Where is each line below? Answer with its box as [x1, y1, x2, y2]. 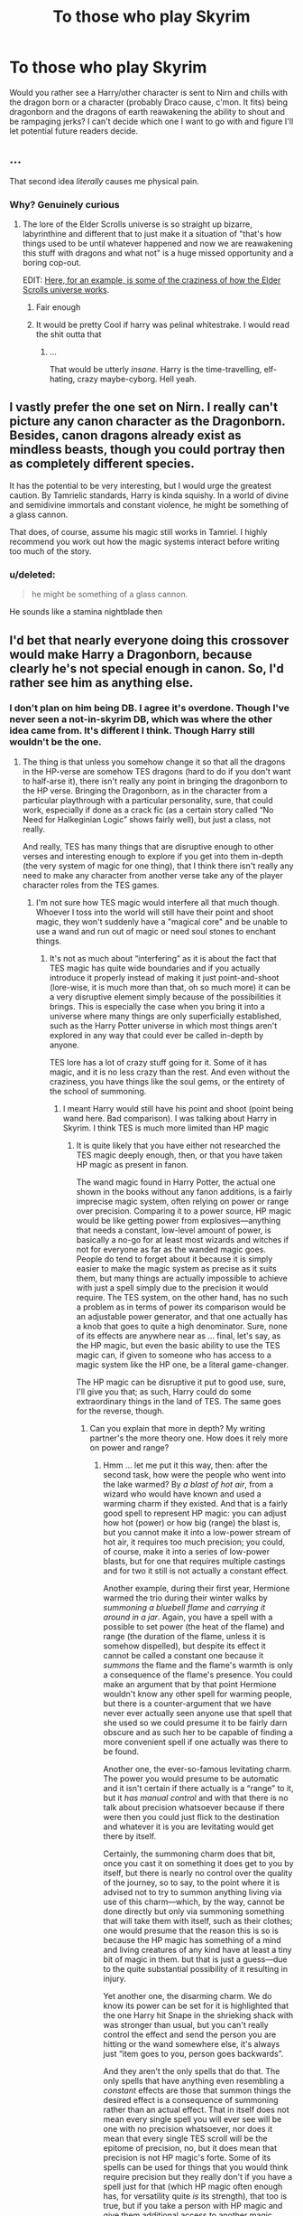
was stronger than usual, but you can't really [103, 2019, 269, 2030]
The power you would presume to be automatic [103, 1773, 280, 1784]
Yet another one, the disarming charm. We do [103, 1990, 272, 2001]
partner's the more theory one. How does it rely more [89, 1432, 289, 1443]
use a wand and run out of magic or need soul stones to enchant [35, 925, 277, 936]
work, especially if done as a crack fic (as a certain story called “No [22, 804, 274, 815]
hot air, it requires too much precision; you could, [103, 1536, 286, 1547]
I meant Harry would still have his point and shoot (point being [62, 1103, 294, 1113]
